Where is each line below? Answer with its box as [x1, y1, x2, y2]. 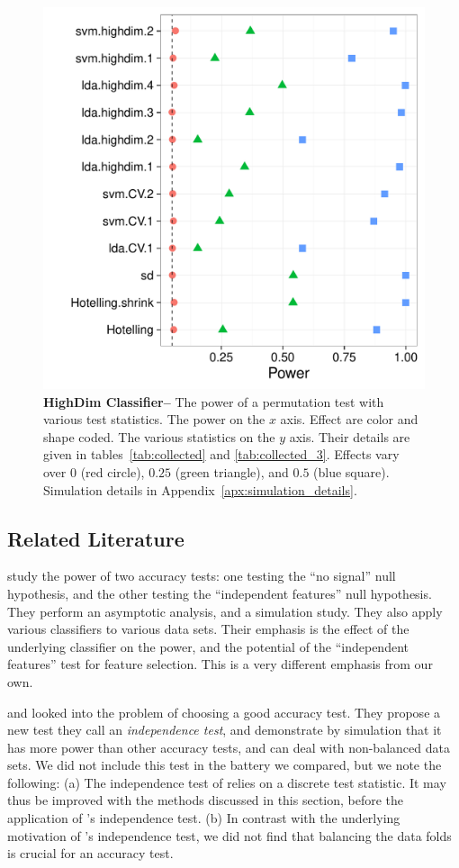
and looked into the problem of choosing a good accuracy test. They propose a [7, 702, 441, 721]
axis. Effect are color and [280, 410, 418, 429]
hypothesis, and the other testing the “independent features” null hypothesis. [7, 583, 432, 602]
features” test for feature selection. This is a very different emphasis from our [7, 655, 433, 674]
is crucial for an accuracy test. [7, 844, 174, 863]
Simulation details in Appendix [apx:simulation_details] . [43, 480, 357, 499]
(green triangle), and [175, 462, 289, 481]
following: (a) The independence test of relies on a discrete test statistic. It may [7, 773, 446, 791]
